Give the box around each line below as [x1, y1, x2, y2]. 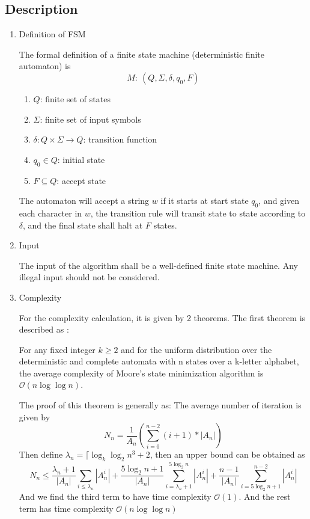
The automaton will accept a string [19, 194, 150, 207]
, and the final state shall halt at [23, 218, 143, 231]
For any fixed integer [19, 343, 96, 355]
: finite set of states [40, 92, 111, 105]
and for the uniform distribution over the [121, 343, 272, 355]
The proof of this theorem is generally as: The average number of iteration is [19, 399, 302, 411]
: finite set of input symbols [40, 112, 141, 125]
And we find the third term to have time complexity [19, 490, 211, 503]
